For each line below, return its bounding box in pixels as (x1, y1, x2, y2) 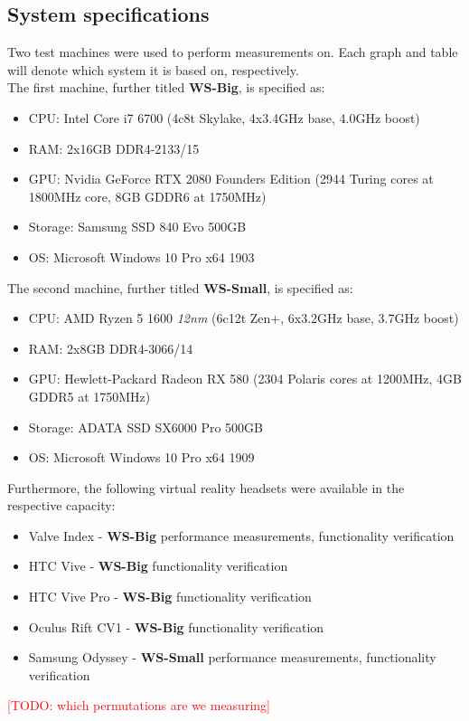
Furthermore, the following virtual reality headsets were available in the (7, 478, 405, 497)
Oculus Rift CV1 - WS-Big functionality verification (28, 617, 324, 636)
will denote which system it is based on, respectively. (7, 60, 299, 79)
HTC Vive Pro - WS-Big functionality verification (28, 587, 312, 606)
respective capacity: (7, 496, 116, 515)
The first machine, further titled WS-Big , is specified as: (7, 78, 325, 97)
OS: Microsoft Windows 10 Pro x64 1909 (28, 448, 255, 467)
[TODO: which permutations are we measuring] (7, 696, 270, 715)
